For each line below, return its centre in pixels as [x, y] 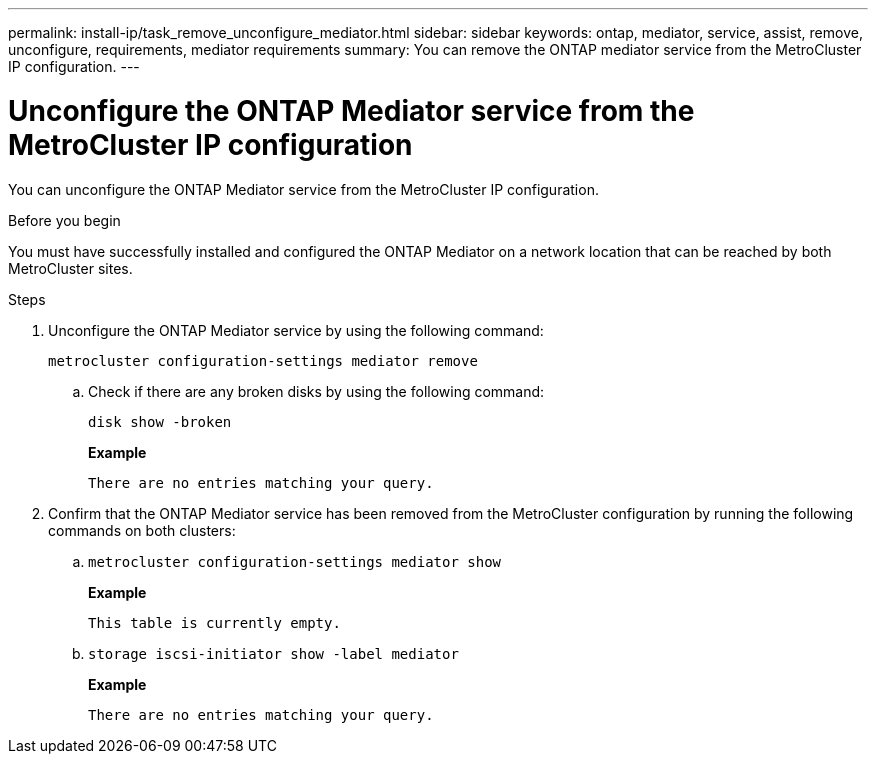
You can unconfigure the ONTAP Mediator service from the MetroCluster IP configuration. [303, 189]
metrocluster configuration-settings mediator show [295, 561]
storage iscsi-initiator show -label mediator [273, 653]
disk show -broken [160, 421]
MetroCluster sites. [70, 268]
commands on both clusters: [142, 530]
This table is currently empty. [214, 622]
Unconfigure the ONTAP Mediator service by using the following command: [296, 330]
